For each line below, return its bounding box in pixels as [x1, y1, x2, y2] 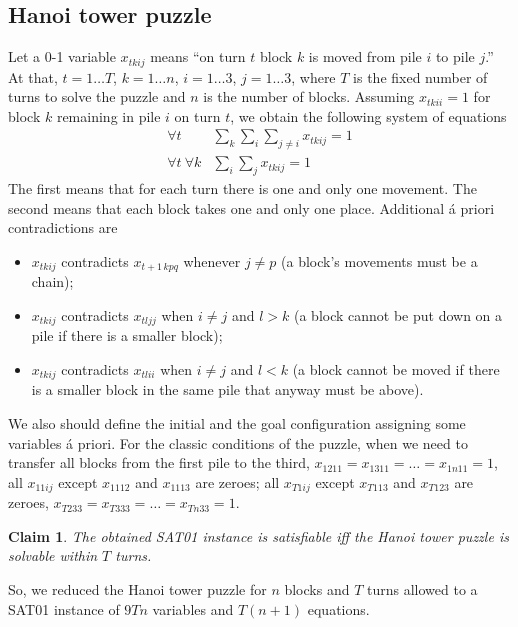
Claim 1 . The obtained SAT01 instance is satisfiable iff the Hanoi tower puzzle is [8, 525, 509, 546]
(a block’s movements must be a [281, 250, 478, 271]
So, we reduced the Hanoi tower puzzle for [8, 579, 267, 600]
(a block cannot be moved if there [292, 358, 500, 379]
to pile [435, 46, 475, 67]
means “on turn [150, 46, 246, 67]
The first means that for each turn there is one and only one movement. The [8, 178, 477, 199]
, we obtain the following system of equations [230, 105, 507, 126]
